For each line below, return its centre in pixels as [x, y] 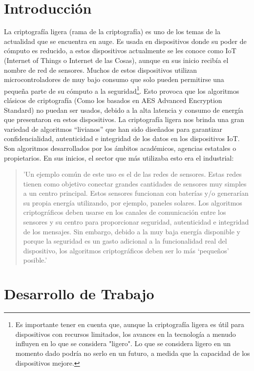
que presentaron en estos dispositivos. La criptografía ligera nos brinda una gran [124, 119]
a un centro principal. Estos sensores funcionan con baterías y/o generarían [136, 193]
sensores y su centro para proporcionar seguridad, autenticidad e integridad [136, 222]
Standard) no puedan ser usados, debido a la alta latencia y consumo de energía [124, 110]
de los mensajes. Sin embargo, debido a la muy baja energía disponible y [132, 231]
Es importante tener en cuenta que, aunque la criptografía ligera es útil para [130, 324]
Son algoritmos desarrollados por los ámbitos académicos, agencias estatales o [120, 148]
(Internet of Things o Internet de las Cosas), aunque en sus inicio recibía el [116, 60]
